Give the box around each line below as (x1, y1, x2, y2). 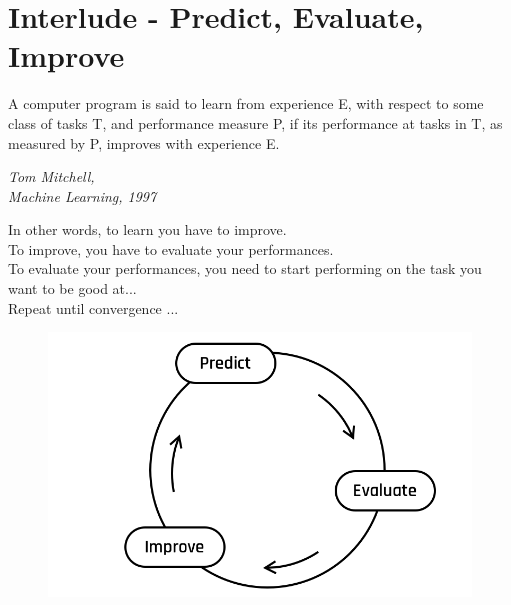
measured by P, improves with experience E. (8, 132, 280, 153)
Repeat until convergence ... (8, 297, 179, 318)
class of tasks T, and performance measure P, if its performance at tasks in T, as (8, 112, 503, 133)
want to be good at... (8, 278, 137, 299)
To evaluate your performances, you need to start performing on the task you (8, 258, 482, 279)
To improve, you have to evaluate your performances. (8, 238, 334, 259)
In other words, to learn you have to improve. (8, 219, 287, 240)
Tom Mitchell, (8, 166, 95, 187)
